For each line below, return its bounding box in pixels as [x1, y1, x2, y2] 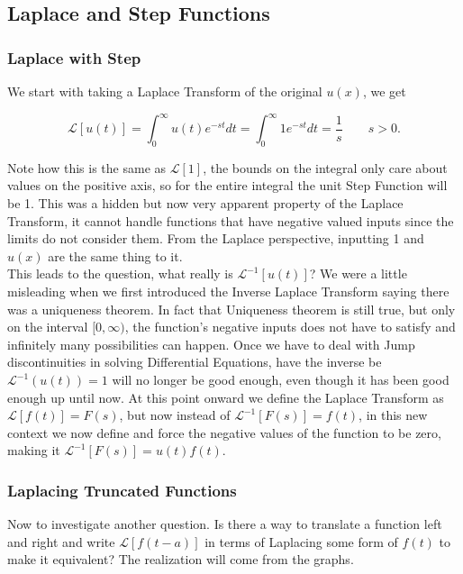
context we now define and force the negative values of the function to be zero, [7, 423, 441, 442]
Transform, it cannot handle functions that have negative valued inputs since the [7, 211, 454, 230]
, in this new [359, 405, 428, 424]
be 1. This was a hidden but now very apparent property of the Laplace [7, 194, 404, 213]
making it [7, 441, 60, 460]
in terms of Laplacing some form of [204, 532, 398, 551]
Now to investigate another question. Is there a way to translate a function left [7, 515, 442, 533]
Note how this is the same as [7, 158, 167, 177]
